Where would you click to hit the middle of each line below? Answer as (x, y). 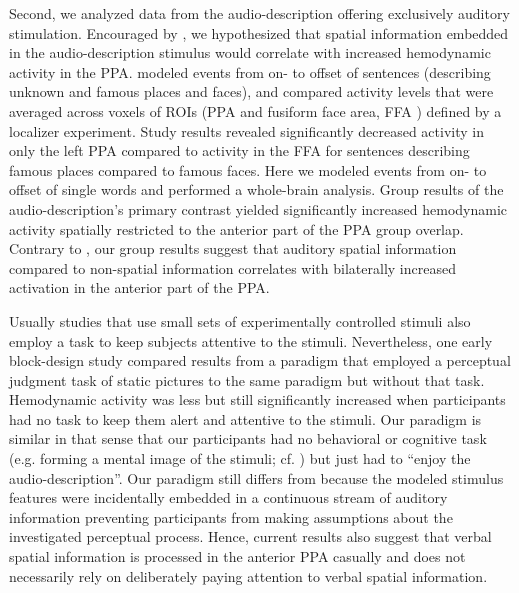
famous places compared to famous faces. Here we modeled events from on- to (248, 169)
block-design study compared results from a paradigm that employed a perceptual (260, 360)
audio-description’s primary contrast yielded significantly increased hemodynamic (258, 208)
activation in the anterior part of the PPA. (139, 287)
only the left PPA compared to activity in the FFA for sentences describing (239, 150)
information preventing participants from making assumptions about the (231, 516)
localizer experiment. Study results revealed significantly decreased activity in (246, 130)
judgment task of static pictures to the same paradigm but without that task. (247, 379)
